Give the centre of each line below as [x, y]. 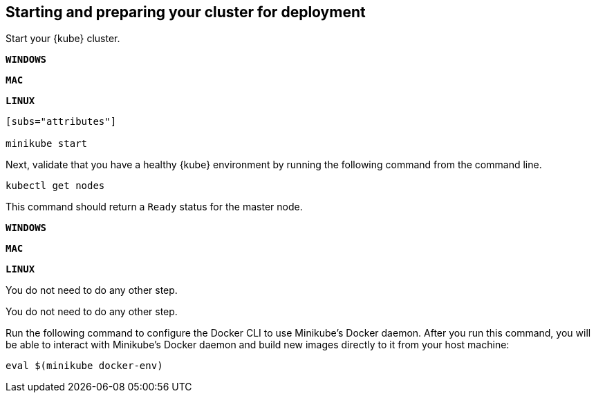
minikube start [47, 144]
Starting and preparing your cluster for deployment [186, 12]
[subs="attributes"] [61, 122]
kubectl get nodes [55, 186]
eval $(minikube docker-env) [84, 366]
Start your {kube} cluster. [63, 39]
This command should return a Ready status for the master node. [154, 207]
